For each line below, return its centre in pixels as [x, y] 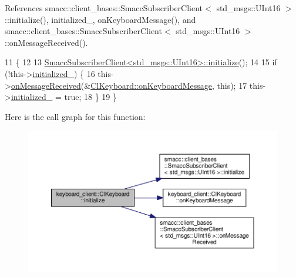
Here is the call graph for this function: [75, 116]
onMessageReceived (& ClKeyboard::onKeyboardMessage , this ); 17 [129, 85]
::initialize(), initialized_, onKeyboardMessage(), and [100, 19]
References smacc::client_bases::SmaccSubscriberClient [104, 8]
